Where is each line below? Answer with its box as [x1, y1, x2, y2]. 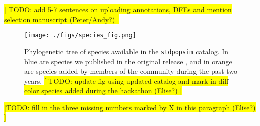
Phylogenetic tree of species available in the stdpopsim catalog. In [24, 46, 229, 56]
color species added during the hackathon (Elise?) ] [24, 85, 182, 96]
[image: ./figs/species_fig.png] [24, 32, 136, 39]
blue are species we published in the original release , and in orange [24, 56, 232, 66]
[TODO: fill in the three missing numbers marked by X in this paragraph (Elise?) [4, 102, 256, 112]
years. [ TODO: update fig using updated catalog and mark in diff [24, 75, 229, 86]
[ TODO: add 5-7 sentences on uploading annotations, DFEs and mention [4, 4, 232, 14]
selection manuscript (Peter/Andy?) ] [4, 14, 119, 24]
